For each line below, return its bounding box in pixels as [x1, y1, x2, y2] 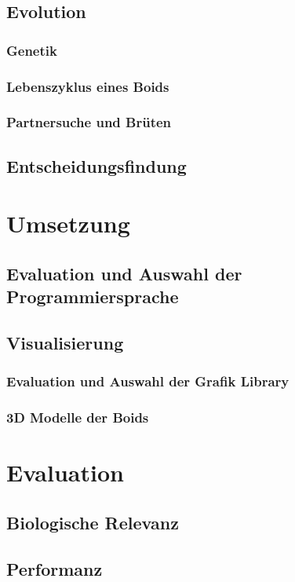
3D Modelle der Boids [6, 408, 149, 427]
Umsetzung [6, 207, 130, 240]
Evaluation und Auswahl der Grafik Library [6, 372, 290, 391]
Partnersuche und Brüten [6, 112, 172, 132]
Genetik [6, 40, 57, 60]
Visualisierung [6, 331, 124, 355]
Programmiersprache [6, 284, 179, 309]
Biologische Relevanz [6, 510, 179, 534]
